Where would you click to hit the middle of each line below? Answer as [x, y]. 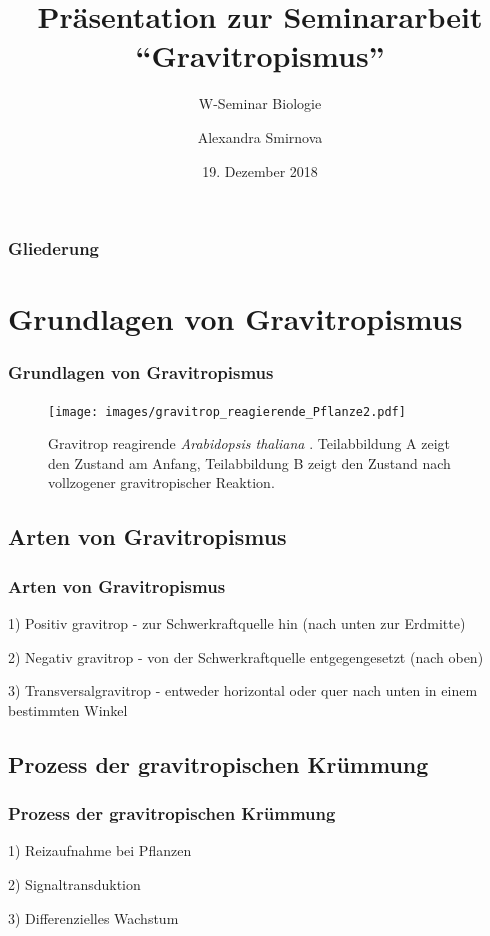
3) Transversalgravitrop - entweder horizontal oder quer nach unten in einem [243, 690]
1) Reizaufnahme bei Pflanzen [100, 850]
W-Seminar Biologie [260, 103]
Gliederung [53, 248]
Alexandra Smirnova [260, 136]
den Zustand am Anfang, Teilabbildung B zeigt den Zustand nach [249, 462]
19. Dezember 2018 [260, 170]
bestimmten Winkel [68, 709]
